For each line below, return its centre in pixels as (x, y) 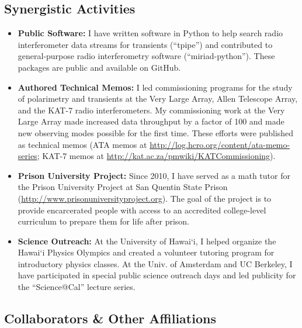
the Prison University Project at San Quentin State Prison (123, 187)
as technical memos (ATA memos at (82, 144)
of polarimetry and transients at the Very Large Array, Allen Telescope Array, (158, 99)
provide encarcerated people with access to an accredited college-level (142, 210)
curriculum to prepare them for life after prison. (104, 221)
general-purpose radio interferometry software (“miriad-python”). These (146, 56)
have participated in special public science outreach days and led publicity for (157, 275)
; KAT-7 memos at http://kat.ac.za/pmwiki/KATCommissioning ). (156, 156)
